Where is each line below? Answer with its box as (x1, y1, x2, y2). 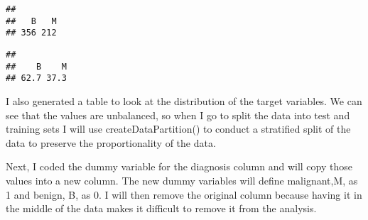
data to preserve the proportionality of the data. (6, 135, 216, 150)
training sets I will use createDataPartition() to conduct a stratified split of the (6, 121, 351, 136)
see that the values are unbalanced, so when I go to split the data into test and (6, 107, 350, 122)
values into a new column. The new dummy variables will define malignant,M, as (6, 172, 358, 187)
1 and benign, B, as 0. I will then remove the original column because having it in (6, 187, 362, 202)
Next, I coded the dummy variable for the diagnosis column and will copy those (6, 159, 352, 174)
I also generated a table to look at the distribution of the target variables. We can (6, 93, 362, 108)
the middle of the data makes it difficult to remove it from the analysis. (6, 201, 317, 216)
